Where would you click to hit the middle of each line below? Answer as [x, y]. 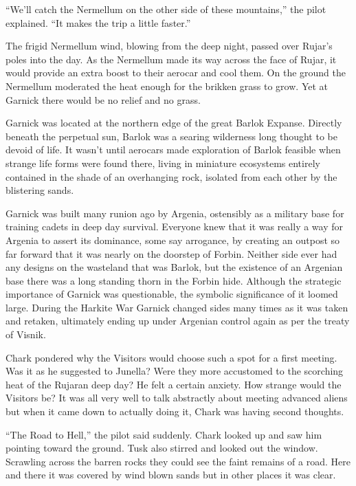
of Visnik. [26, 334]
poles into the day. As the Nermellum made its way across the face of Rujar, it [171, 59]
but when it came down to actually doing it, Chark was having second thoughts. [175, 411]
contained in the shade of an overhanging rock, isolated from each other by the [171, 176]
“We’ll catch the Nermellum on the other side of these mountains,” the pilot [166, 9]
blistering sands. [40, 190]
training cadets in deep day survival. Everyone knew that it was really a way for [175, 227]
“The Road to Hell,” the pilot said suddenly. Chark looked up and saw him [164, 434]
